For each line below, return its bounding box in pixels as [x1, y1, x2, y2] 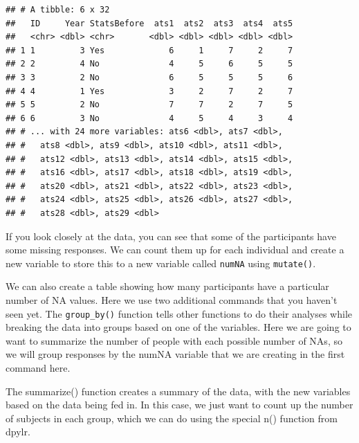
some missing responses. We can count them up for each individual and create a [6, 242, 344, 257]
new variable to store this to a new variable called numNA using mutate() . [6, 255, 316, 270]
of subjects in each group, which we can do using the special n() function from [6, 410, 338, 425]
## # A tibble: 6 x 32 [6, 5, 110, 15]
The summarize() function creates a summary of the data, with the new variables [6, 383, 351, 398]
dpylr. [6, 424, 30, 439]
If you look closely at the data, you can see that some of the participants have [6, 228, 336, 243]
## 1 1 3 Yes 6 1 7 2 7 [6, 45, 293, 55]
